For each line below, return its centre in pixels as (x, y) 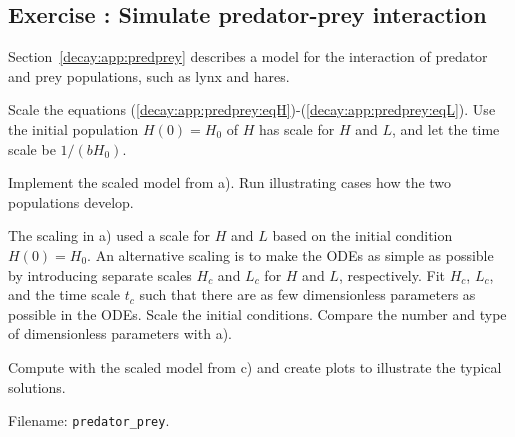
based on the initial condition (362, 235)
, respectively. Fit (391, 274)
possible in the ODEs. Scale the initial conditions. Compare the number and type (257, 313)
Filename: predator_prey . (89, 420)
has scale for (297, 128)
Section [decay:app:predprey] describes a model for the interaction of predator (248, 56)
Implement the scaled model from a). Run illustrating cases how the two (230, 182)
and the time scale (64, 294)
